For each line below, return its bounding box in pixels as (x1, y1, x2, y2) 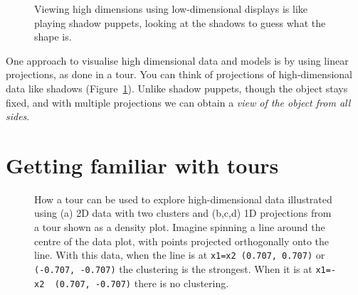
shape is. (34, 29, 72, 44)
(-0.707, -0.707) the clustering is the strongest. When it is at (34, 261, 312, 276)
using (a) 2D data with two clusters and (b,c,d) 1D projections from (34, 205, 332, 220)
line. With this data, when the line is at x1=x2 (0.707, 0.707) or (34, 247, 325, 262)
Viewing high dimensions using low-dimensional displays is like (34, 1, 307, 16)
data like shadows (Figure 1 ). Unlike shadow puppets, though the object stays (6, 80, 348, 95)
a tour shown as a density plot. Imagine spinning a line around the (34, 220, 325, 235)
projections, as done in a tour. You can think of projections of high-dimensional (6, 67, 352, 82)
